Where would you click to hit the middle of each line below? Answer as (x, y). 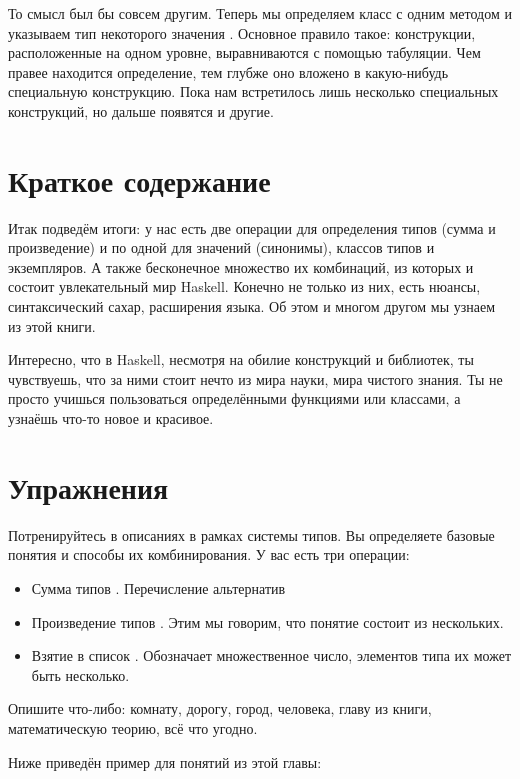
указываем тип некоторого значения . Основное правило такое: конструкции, (242, 32)
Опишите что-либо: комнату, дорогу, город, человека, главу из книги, (220, 708)
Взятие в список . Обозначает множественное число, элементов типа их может (271, 655)
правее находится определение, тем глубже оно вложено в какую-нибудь (228, 71)
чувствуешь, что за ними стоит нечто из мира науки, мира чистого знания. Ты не (255, 378)
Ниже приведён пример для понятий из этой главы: (165, 761)
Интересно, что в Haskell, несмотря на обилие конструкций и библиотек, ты (241, 359)
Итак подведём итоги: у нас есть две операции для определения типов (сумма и (252, 227)
